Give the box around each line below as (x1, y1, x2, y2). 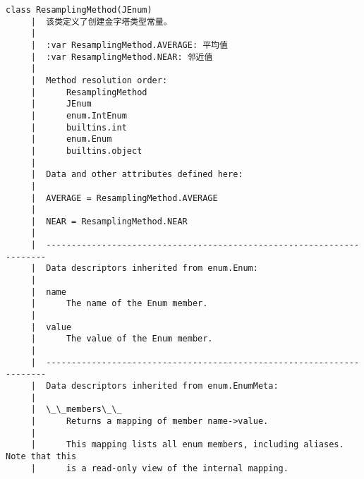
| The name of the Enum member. (30, 298, 208, 309)
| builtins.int (30, 122, 127, 133)
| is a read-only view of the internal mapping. (30, 463, 289, 473)
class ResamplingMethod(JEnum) (6, 5, 152, 15)
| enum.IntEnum (30, 110, 127, 121)
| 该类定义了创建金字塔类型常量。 (30, 16, 172, 27)
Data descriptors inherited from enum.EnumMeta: (46, 381, 279, 391)
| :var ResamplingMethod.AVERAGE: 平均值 (30, 40, 228, 50)
